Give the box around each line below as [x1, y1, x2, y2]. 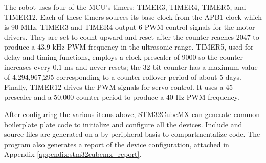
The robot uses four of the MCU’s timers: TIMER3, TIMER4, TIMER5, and [4, 2, 246, 12]
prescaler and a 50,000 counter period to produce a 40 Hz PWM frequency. [4, 91, 239, 102]
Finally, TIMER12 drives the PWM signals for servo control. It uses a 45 [4, 81, 233, 92]
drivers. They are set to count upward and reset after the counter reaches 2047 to [4, 31, 259, 42]
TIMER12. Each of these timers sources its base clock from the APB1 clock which [4, 11, 262, 22]
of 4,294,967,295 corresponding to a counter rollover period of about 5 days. [4, 72, 241, 82]
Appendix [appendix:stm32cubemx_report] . [4, 149, 142, 159]
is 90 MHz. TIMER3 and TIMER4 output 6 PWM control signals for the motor [4, 21, 255, 32]
